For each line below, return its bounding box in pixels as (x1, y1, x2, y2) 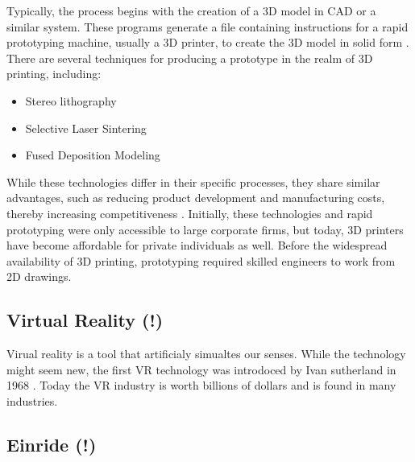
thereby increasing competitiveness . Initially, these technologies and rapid (6, 204, 373, 221)
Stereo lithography (25, 92, 117, 109)
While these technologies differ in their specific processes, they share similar (6, 173, 380, 190)
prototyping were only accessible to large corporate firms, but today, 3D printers (6, 221, 404, 237)
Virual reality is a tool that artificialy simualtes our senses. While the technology (6, 345, 406, 362)
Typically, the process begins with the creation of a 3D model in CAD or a (6, 2, 376, 19)
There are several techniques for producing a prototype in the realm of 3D (6, 49, 373, 66)
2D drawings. (6, 268, 72, 285)
